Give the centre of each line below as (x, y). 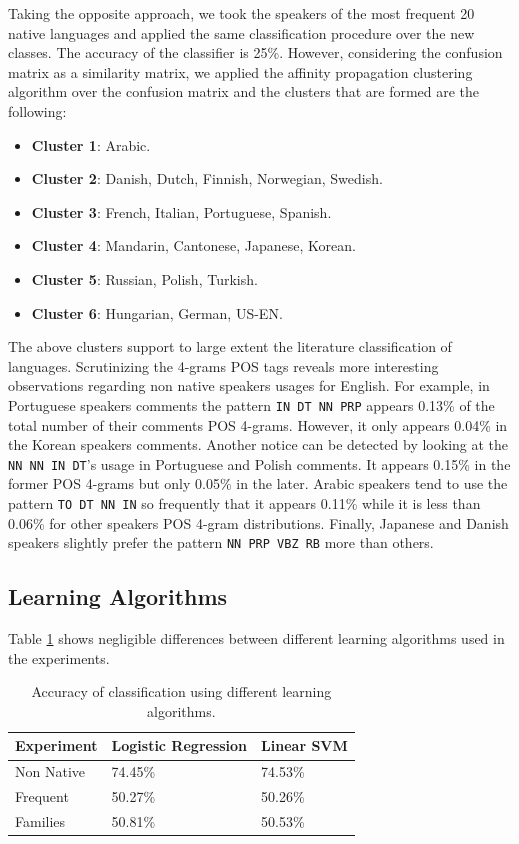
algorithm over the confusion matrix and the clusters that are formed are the (244, 91)
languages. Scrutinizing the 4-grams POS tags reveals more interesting (223, 365)
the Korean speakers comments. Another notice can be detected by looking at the (258, 444)
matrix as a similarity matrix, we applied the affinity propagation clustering (240, 71)
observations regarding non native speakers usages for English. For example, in (249, 385)
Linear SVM (304, 745)
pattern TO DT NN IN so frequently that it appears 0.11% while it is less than (244, 503)
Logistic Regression (179, 745)
